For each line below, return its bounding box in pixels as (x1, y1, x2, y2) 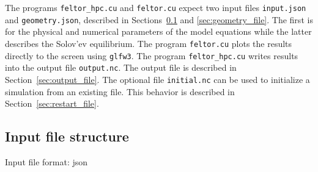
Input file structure (5, 127, 129, 146)
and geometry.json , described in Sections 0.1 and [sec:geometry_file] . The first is (5, 13, 313, 26)
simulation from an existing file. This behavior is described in (5, 85, 235, 98)
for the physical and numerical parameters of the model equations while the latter (5, 25, 312, 38)
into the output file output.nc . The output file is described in (5, 61, 237, 74)
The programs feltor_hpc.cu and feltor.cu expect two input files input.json (5, 1, 306, 13)
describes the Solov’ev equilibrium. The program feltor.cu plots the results (5, 37, 292, 49)
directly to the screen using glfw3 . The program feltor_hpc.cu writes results (5, 49, 298, 62)
